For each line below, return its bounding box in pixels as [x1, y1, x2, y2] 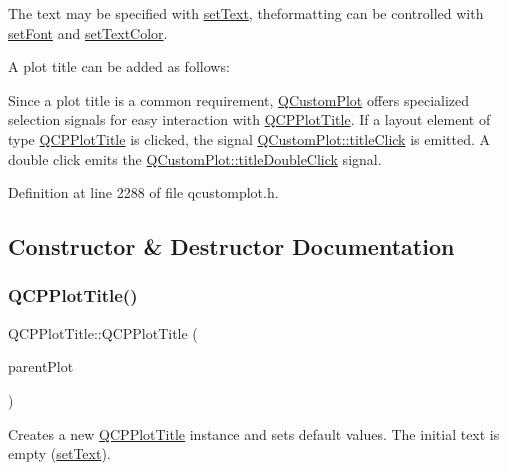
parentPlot [8, 356, 74, 377]
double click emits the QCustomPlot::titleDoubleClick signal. [8, 148, 382, 169]
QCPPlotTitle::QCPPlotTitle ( [8, 322, 198, 343]
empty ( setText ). [8, 443, 111, 464]
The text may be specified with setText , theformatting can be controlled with [8, 3, 484, 23]
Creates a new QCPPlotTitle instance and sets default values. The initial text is [8, 423, 500, 444]
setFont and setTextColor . [8, 22, 168, 43]
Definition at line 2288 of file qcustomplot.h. [8, 182, 279, 203]
